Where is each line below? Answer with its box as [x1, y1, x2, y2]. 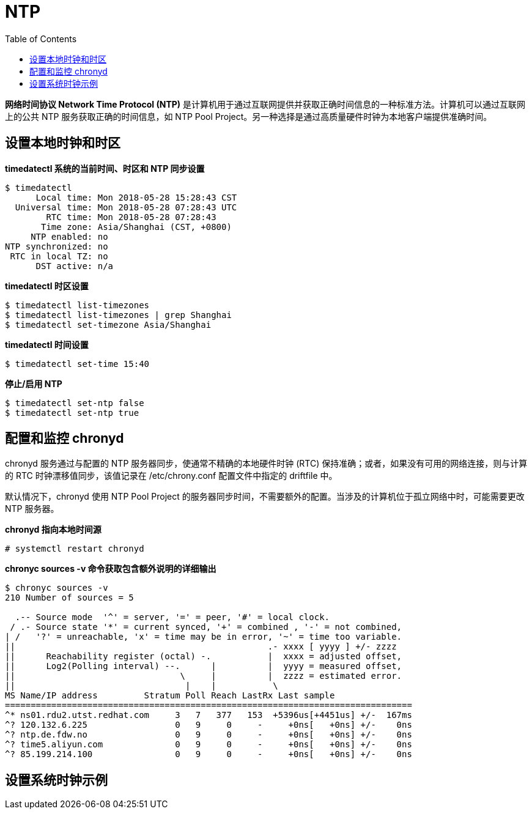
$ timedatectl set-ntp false [5, 398, 144, 408]
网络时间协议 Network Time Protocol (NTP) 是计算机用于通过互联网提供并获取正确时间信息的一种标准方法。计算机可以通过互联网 [5, 98, 526, 109]
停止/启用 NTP [5, 378, 62, 389]
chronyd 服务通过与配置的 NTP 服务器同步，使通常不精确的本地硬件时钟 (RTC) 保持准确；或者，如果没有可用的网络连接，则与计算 [5, 458, 528, 469]
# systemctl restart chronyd [5, 544, 144, 554]
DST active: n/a [35, 261, 114, 271]
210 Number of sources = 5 [5, 593, 134, 603]
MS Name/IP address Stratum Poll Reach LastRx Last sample [5, 690, 335, 701]
